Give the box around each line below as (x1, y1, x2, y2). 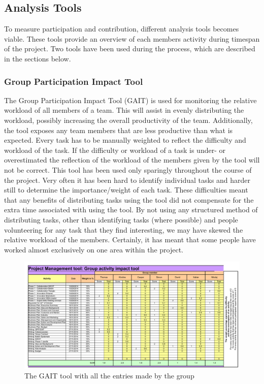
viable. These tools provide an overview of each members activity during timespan (4, 33, 260, 44)
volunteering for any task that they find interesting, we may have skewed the (4, 224, 243, 235)
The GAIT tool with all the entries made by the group (24, 370, 194, 381)
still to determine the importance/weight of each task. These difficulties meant (4, 184, 248, 195)
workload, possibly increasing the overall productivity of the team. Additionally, (4, 114, 253, 125)
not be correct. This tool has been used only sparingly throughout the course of (4, 164, 252, 175)
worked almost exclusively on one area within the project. (4, 244, 183, 254)
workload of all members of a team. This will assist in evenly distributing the (4, 105, 244, 115)
